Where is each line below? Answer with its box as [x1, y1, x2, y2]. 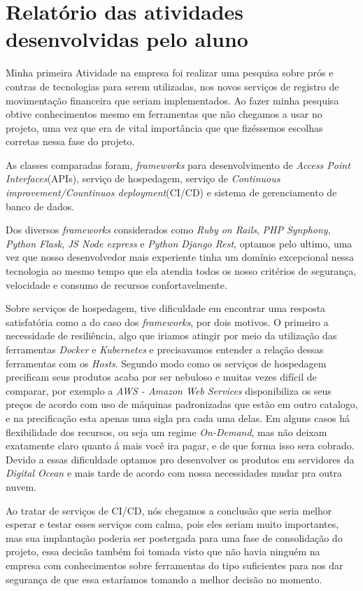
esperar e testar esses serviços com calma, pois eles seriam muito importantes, [6, 517, 339, 531]
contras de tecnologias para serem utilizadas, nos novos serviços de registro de [6, 79, 339, 93]
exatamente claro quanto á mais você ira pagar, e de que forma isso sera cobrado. [6, 438, 355, 453]
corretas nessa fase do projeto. [6, 134, 135, 149]
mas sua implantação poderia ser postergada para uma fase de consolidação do [6, 530, 343, 545]
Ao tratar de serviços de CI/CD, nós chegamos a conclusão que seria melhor [6, 503, 332, 517]
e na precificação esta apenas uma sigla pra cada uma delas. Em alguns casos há [6, 410, 350, 425]
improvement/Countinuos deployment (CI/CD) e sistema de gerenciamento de [6, 185, 337, 200]
